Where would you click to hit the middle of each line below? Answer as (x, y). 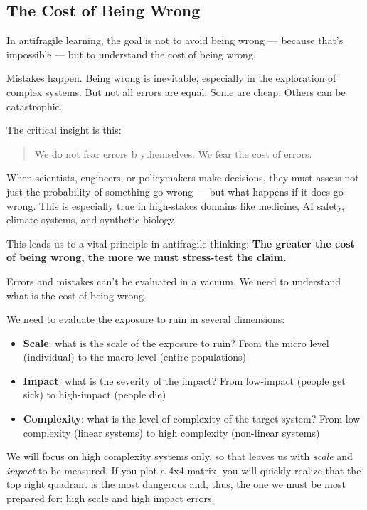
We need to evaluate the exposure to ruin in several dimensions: (146, 319)
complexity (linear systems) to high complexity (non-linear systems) (171, 432)
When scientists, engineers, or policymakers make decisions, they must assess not (183, 177)
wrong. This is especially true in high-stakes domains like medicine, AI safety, (176, 205)
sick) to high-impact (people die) (95, 394)
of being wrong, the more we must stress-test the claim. (147, 257)
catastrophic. (34, 106)
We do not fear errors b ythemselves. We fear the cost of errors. (173, 153)
